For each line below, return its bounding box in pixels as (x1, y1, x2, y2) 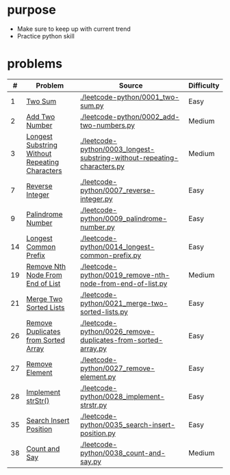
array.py (79, 344, 107, 353)
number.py (79, 222, 115, 231)
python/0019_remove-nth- (79, 270, 170, 279)
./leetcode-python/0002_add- (79, 112, 180, 121)
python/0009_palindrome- (79, 214, 168, 223)
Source (118, 81, 143, 90)
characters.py (79, 162, 125, 171)
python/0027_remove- (79, 363, 155, 373)
